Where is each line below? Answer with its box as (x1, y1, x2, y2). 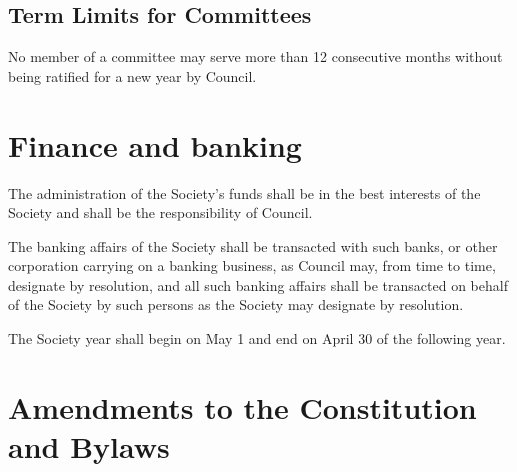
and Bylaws (8, 426, 170, 467)
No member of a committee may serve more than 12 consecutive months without (8, 46, 503, 67)
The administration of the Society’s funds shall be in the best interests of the (8, 182, 481, 203)
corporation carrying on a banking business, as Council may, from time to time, (8, 255, 496, 276)
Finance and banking (8, 124, 302, 165)
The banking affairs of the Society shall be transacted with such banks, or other (8, 235, 498, 256)
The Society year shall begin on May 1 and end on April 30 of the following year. (8, 328, 506, 349)
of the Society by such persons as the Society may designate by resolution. (8, 294, 464, 315)
